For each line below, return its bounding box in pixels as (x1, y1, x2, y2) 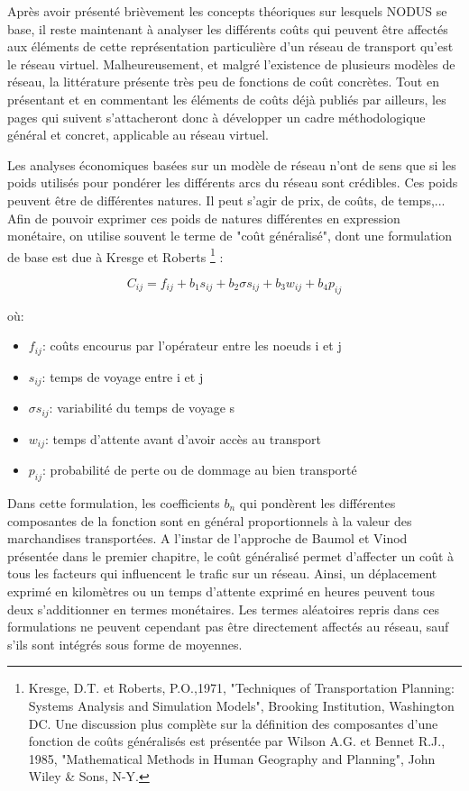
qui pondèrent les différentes (239, 493, 396, 512)
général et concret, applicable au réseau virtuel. (7, 125, 269, 144)
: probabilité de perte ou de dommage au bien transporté (42, 460, 357, 479)
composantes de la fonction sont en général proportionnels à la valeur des (7, 511, 412, 530)
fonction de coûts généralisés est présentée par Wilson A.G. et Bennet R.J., (28, 732, 446, 750)
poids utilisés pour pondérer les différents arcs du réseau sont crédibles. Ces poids (7, 173, 458, 192)
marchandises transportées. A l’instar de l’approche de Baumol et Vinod (7, 529, 408, 548)
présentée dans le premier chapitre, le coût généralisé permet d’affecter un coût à (7, 546, 455, 565)
